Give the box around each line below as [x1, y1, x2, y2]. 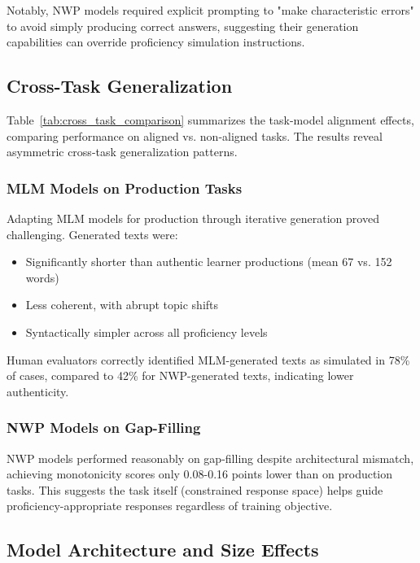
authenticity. [7, 382, 69, 399]
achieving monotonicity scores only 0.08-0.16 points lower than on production [7, 465, 393, 482]
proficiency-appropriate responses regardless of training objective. [7, 497, 333, 514]
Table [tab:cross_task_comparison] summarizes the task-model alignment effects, [7, 111, 414, 128]
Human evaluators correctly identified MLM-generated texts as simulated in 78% [7, 351, 410, 368]
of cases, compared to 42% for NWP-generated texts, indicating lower [7, 367, 354, 384]
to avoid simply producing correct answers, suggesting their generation [7, 17, 359, 34]
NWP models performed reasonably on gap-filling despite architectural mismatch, [7, 449, 414, 466]
